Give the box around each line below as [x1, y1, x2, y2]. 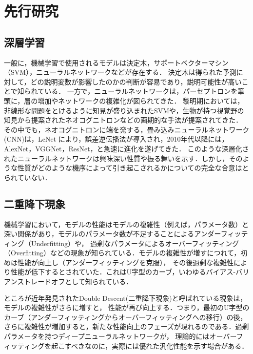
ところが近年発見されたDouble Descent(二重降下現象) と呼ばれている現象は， [4, 292, 247, 303]
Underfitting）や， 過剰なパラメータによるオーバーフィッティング [31, 238, 239, 248]
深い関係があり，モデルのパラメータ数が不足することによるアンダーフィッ [4, 229, 241, 239]
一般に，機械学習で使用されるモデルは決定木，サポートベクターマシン [4, 57, 229, 67]
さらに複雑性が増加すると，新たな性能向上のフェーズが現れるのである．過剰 [4, 321, 249, 332]
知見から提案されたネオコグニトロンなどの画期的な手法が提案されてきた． [4, 115, 243, 125]
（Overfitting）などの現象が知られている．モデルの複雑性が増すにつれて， [4, 248, 241, 258]
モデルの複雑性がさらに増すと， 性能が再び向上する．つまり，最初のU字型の [4, 302, 250, 312]
